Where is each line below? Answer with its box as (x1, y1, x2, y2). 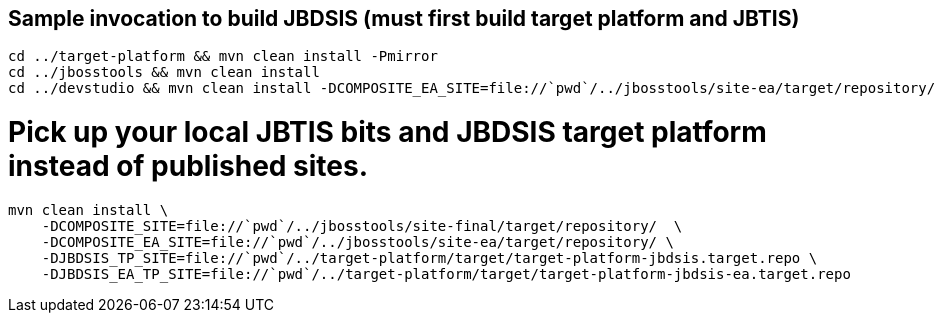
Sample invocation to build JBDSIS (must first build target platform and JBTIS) (8, 6, 800, 31)
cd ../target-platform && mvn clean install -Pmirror (8, 48, 438, 65)
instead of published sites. (8, 149, 369, 184)
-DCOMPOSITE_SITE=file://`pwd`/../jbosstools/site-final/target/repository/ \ (41, 217, 683, 234)
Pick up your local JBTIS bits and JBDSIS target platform (8, 115, 767, 150)
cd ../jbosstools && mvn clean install (8, 64, 320, 81)
